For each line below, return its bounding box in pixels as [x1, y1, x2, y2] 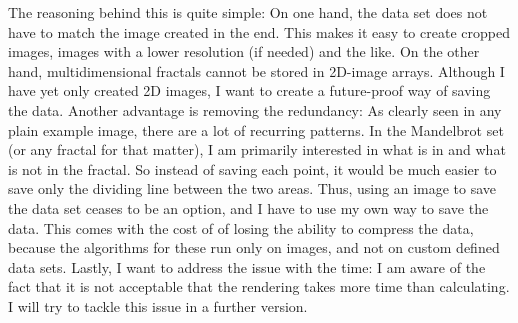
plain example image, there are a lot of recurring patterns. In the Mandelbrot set [8, 119, 504, 140]
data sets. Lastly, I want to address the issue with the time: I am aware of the [8, 256, 486, 277]
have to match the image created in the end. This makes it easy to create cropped [8, 21, 510, 42]
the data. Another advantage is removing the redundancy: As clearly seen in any [8, 99, 502, 120]
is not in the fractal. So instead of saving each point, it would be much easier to [8, 158, 497, 179]
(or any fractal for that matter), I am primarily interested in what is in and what [8, 139, 506, 160]
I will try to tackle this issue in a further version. [8, 295, 308, 316]
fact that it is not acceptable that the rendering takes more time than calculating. [8, 276, 510, 297]
